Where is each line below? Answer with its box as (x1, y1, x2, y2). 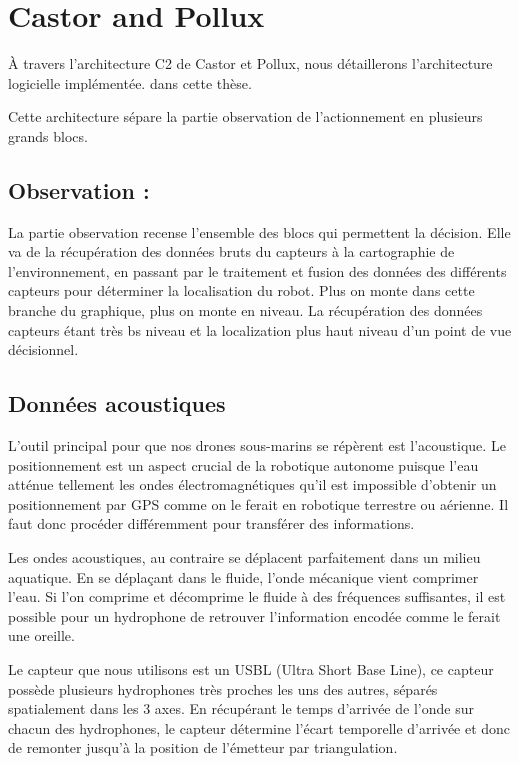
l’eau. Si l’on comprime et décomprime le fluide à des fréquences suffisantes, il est (8, 586, 506, 607)
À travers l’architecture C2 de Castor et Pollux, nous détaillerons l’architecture (8, 53, 493, 74)
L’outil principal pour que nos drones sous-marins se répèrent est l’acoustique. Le (8, 435, 506, 456)
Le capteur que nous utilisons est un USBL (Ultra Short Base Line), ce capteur (8, 659, 494, 679)
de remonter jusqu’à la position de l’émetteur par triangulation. (8, 737, 398, 758)
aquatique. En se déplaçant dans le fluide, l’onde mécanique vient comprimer (8, 566, 479, 587)
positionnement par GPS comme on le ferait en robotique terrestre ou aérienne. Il (8, 493, 509, 514)
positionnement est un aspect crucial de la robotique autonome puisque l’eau (8, 454, 479, 475)
